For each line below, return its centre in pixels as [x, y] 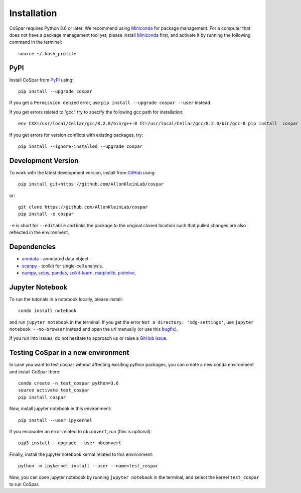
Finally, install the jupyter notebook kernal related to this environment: [81, 454]
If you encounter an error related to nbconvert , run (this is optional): [81, 432]
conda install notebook [47, 311]
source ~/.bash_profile [47, 54]
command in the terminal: [36, 42]
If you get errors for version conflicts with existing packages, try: [76, 135]
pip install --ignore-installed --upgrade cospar [81, 146]
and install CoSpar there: [35, 371]
